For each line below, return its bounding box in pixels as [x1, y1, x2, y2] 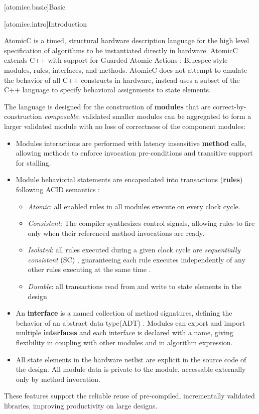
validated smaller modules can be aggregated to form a [82, 111, 251, 121]
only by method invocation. [16, 373, 100, 384]
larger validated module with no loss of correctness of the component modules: [4, 120, 245, 131]
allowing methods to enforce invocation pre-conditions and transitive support [16, 148, 253, 158]
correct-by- [213, 101, 246, 111]
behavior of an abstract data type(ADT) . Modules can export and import [16, 317, 245, 328]
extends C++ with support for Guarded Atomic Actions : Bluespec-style [4, 55, 228, 65]
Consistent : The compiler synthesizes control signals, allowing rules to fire [28, 218, 255, 228]
